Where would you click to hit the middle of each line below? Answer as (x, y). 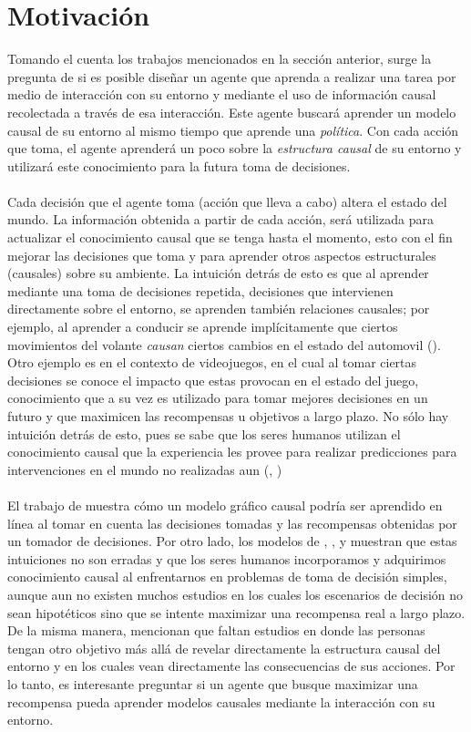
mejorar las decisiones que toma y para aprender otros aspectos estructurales (222, 255)
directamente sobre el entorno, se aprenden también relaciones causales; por (219, 309)
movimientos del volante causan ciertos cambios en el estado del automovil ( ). (224, 344)
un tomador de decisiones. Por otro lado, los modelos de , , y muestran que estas (232, 541)
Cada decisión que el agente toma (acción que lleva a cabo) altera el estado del (227, 201)
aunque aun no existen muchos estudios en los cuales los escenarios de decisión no (235, 594)
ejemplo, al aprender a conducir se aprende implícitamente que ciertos (203, 327)
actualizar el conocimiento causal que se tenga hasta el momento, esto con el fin (230, 237)
